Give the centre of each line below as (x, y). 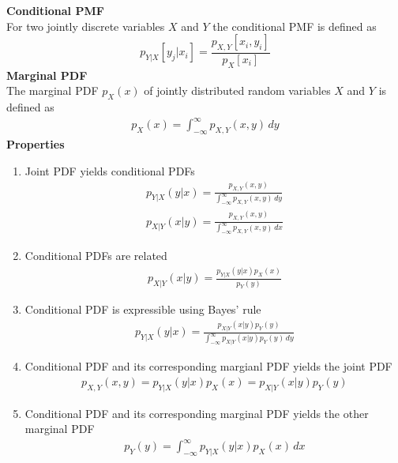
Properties (36, 144)
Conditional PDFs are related (96, 256)
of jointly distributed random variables (237, 90)
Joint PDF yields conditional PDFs (110, 170)
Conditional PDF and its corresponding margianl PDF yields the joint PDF (208, 366)
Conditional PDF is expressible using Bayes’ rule (143, 309)
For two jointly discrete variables (86, 26)
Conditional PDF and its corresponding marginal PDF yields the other (197, 413)
